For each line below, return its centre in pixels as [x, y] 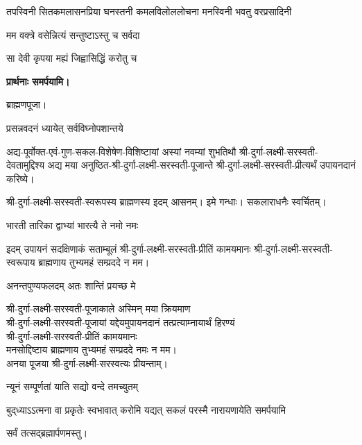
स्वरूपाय [21, 262]
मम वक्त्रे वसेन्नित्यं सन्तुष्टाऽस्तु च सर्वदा [73, 34]
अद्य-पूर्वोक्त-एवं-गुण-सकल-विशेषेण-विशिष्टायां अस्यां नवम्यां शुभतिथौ [121, 151]
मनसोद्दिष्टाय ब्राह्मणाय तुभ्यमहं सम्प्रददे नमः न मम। [92, 350]
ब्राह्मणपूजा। [27, 104]
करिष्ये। [20, 178]
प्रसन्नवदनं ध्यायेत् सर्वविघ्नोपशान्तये [65, 127]
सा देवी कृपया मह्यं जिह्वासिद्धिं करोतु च [72, 58]
